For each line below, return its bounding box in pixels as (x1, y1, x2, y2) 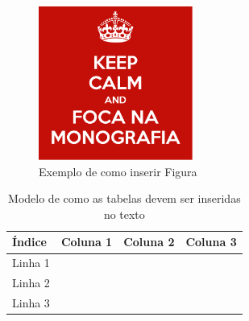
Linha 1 (12, 254, 50, 271)
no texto (103, 205, 145, 222)
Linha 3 (12, 294, 50, 311)
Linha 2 (12, 274, 50, 291)
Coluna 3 (185, 233, 237, 250)
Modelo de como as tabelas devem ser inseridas (8, 190, 241, 207)
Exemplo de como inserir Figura (39, 163, 197, 179)
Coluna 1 (60, 233, 113, 250)
